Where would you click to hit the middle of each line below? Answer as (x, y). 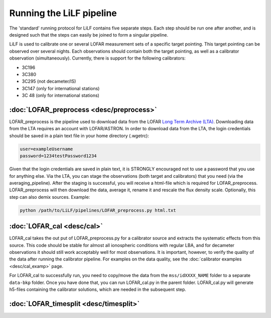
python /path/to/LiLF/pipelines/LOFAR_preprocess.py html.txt (98, 210)
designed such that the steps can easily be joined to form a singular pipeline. (89, 35)
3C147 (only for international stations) (61, 88)
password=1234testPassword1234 (58, 156)
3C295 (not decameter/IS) (49, 81)
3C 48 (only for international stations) (61, 96)
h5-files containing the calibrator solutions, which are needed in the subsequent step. (98, 289)
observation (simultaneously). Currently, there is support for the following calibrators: (97, 58)
